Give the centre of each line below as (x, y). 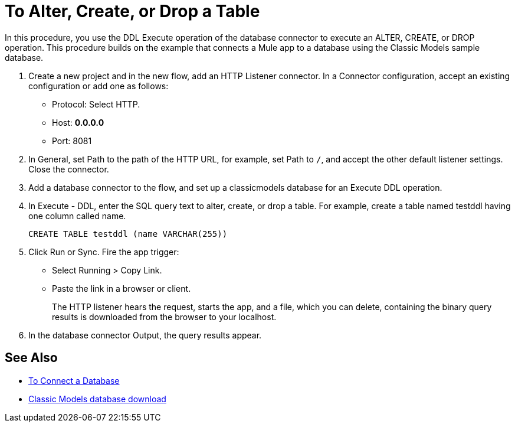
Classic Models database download (97, 399)
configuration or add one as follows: (99, 86)
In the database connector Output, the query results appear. (145, 335)
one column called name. (77, 216)
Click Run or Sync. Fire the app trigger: (104, 252)
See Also (31, 358)
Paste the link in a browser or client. (122, 288)
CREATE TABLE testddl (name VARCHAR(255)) (128, 234)
